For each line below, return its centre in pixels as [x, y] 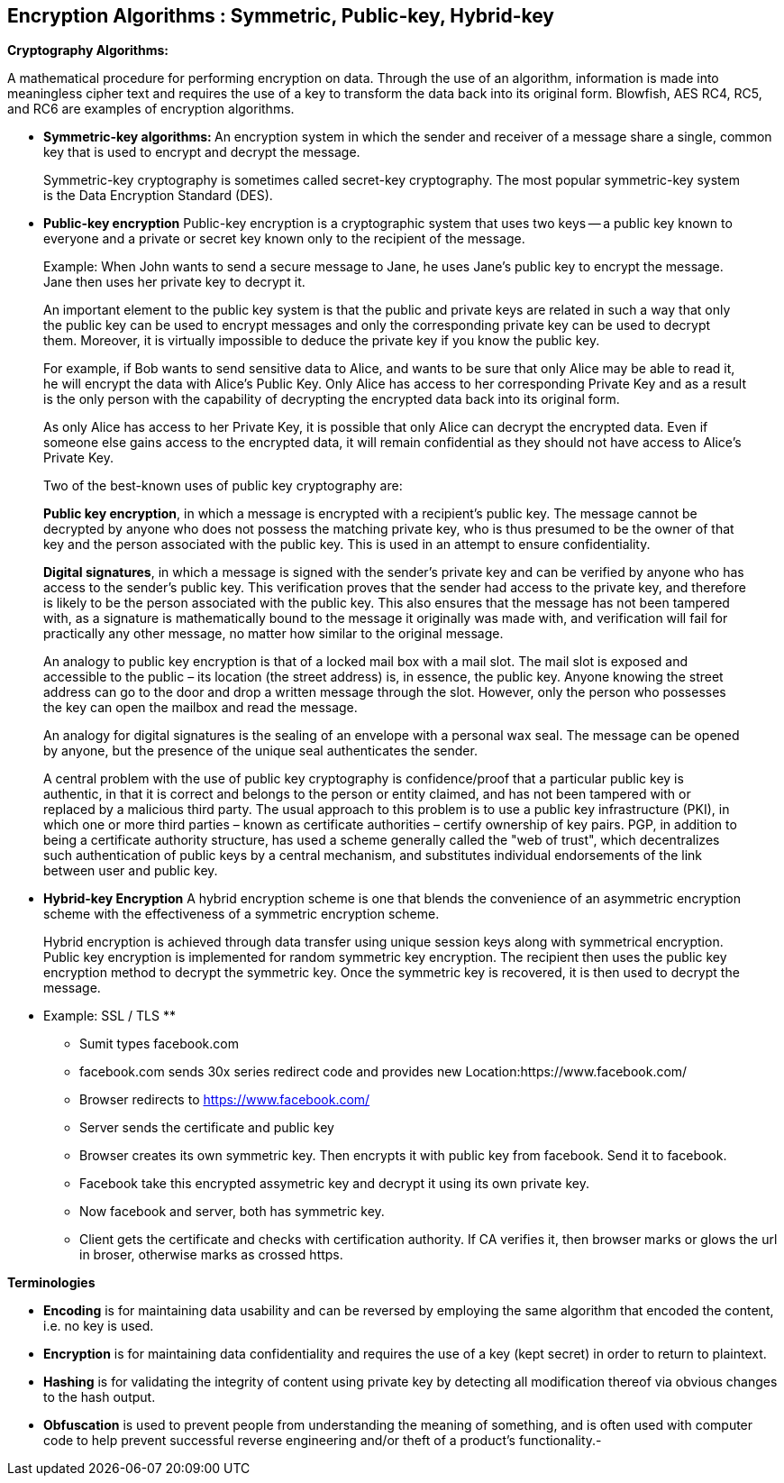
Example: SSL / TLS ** [109, 1016]
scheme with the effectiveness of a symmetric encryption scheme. [242, 914]
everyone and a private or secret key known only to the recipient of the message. [284, 239]
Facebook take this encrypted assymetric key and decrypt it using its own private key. [334, 1184]
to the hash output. [100, 1397]
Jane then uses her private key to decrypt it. [174, 282]
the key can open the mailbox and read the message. [201, 708]
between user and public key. [131, 871]
